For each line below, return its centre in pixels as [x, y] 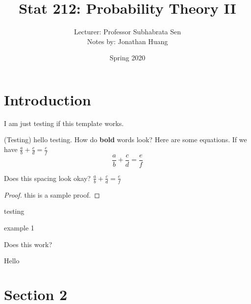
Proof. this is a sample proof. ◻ [52, 194]
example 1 [19, 227]
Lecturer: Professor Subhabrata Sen [127, 32]
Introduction [48, 99]
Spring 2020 [127, 58]
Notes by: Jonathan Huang [127, 41]
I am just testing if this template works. [64, 123]
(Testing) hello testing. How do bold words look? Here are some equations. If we [125, 139]
